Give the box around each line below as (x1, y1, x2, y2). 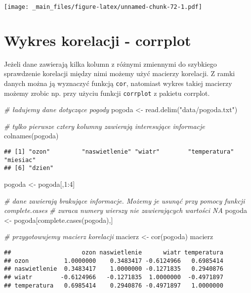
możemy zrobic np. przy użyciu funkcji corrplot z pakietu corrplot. (4, 87, 210, 98)
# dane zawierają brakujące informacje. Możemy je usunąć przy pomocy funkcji (4, 195, 245, 206)
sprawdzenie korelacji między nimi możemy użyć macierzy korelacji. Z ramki (4, 68, 235, 79)
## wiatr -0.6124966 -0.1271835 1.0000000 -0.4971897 (4, 273, 223, 281)
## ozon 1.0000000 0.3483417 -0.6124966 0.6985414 (4, 257, 223, 264)
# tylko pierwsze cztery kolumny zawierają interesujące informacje (4, 121, 205, 131)
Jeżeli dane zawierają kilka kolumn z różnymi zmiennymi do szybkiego (4, 58, 217, 69)
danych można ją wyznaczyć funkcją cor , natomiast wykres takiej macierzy (4, 78, 232, 88)
